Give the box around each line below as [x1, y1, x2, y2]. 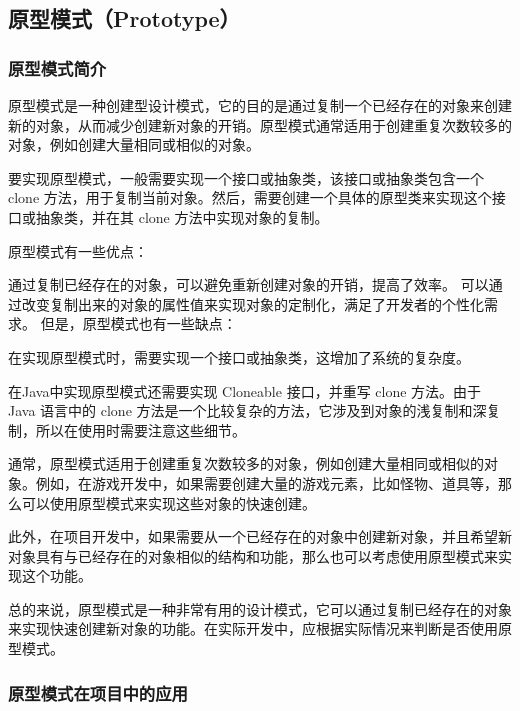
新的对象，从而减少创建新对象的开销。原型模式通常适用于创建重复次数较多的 [8, 114, 512, 135]
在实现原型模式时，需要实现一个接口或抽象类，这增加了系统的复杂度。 [8, 346, 470, 367]
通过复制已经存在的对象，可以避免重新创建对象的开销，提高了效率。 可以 [8, 274, 489, 295]
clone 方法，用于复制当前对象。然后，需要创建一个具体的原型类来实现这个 [8, 187, 492, 208]
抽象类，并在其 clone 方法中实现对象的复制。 [35, 206, 329, 227]
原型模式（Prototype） [8, 3, 241, 34]
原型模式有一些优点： [8, 240, 148, 261]
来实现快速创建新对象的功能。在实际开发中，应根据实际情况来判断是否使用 [8, 618, 498, 639]
